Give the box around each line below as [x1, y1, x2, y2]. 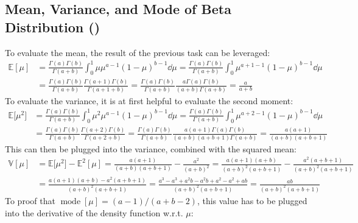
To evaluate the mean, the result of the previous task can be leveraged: [5, 46, 270, 58]
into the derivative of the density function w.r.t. [5, 206, 183, 219]
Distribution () [5, 17, 100, 36]
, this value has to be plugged [197, 194, 307, 207]
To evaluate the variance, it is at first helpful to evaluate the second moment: [5, 94, 293, 107]
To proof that [5, 194, 55, 207]
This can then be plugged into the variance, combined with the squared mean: [5, 142, 297, 155]
